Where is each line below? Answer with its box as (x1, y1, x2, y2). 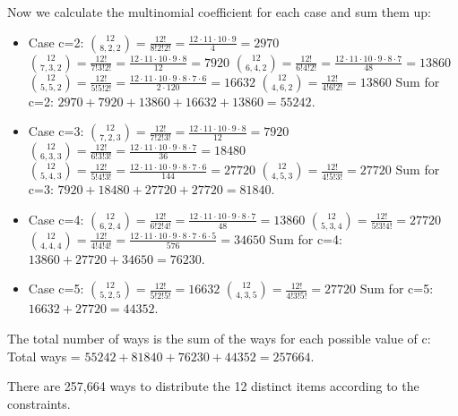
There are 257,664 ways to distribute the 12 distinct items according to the (7, 377, 419, 395)
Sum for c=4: (269, 229, 342, 248)
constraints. (7, 394, 71, 412)
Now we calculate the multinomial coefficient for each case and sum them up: (7, 3, 432, 21)
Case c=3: (28, 122, 84, 140)
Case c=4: (28, 209, 84, 228)
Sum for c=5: (359, 279, 434, 298)
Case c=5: (28, 279, 84, 298)
